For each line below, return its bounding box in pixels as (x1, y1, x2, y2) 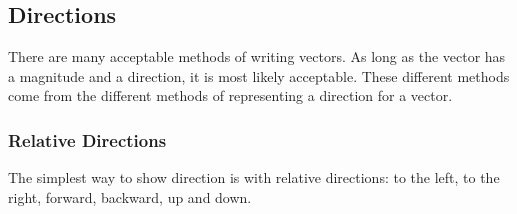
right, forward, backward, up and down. (8, 186, 252, 207)
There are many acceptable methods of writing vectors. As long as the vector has (8, 46, 506, 67)
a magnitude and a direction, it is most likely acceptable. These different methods (8, 65, 510, 86)
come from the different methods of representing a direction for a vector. (8, 85, 453, 106)
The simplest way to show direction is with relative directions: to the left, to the (8, 167, 500, 188)
